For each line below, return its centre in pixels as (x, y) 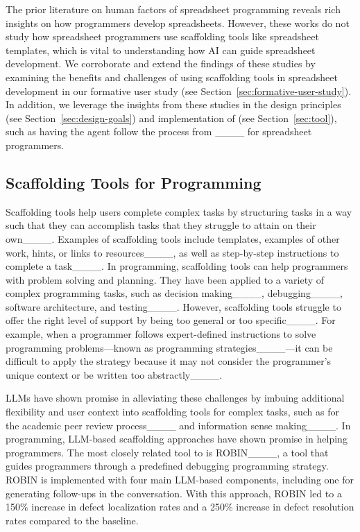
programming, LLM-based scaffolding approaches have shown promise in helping (177, 439)
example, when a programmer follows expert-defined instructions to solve (161, 334)
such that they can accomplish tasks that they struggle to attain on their (161, 225)
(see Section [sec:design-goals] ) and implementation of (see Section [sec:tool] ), (171, 118)
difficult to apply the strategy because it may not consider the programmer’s (169, 361)
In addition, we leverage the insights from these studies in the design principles (173, 104)
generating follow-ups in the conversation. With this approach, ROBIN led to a (174, 493)
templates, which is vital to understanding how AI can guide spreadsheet (161, 50)
